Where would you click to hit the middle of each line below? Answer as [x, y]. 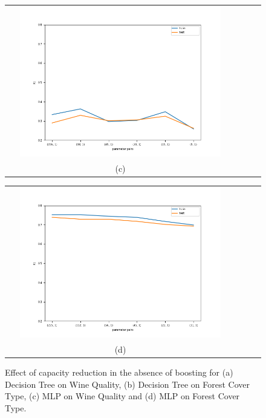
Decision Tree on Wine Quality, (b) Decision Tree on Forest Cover [128, 384]
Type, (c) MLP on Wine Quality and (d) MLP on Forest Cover [122, 396]
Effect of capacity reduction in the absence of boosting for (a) [119, 372]
